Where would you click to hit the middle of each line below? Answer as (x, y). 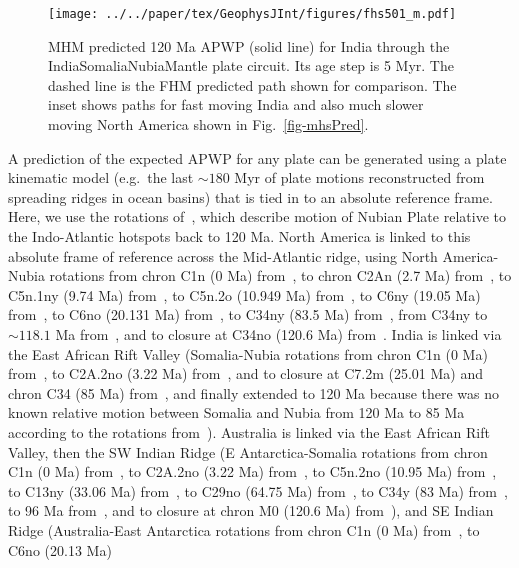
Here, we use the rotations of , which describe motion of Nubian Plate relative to (257, 216)
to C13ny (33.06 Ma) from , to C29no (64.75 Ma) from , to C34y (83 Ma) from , (258, 490)
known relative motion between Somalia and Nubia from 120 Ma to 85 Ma (236, 412)
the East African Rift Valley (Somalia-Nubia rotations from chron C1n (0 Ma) (248, 353)
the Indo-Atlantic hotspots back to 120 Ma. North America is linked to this (239, 236)
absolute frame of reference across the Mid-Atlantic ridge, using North (223, 255)
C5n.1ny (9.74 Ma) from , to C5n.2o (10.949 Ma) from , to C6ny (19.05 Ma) (244, 294)
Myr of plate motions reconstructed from (359, 177)
